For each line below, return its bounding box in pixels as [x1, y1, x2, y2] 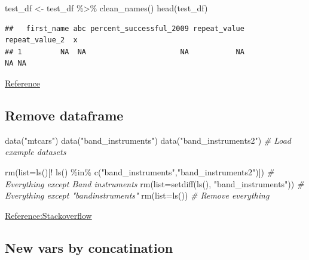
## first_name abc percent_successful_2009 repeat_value [5, 24, 244, 33]
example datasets [5, 146, 66, 158]
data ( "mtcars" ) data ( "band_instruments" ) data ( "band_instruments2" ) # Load [5, 134, 292, 146]
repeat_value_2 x [5, 36, 78, 45]
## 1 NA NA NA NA [5, 47, 244, 56]
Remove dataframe [5, 106, 124, 124]
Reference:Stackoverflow [5, 209, 92, 221]
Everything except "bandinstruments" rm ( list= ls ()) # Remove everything [5, 189, 270, 202]
